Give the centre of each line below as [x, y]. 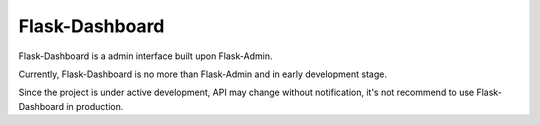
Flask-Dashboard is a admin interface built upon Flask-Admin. [145, 56]
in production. [95, 106]
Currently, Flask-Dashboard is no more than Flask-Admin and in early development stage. [202, 74]
